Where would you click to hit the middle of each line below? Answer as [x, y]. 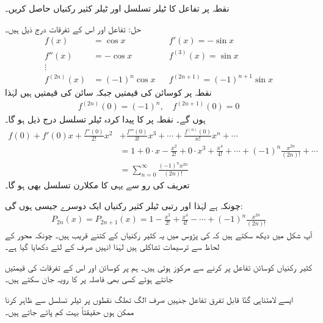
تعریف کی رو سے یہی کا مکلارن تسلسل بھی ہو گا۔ [97, 185]
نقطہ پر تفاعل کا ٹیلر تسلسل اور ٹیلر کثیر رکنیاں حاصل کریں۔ [117, 8]
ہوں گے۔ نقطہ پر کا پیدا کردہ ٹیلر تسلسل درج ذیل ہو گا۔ [105, 119]
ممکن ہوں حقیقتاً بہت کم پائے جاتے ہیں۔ [70, 311]
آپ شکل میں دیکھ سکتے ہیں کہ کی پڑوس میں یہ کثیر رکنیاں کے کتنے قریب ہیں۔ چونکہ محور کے [159, 234]
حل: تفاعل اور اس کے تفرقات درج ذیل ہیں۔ [73, 28]
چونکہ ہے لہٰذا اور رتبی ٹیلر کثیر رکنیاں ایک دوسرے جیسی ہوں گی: [124, 205]
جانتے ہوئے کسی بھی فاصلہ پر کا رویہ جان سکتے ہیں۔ [89, 279]
